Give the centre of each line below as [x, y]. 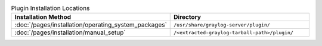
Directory [187, 17]
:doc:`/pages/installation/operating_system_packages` [91, 25]
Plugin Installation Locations [50, 8]
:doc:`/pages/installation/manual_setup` [70, 32]
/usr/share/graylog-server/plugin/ [222, 24]
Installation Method [43, 17]
